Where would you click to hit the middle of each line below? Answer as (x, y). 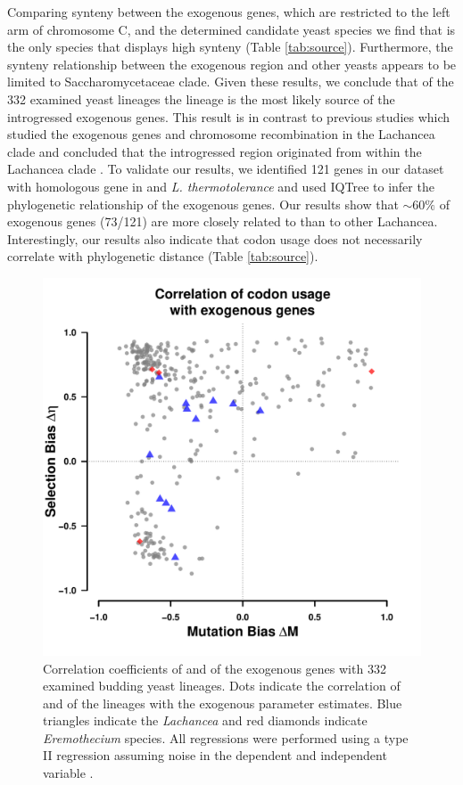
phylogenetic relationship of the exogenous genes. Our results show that (203, 204)
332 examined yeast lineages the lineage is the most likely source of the (201, 98)
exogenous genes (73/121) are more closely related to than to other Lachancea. (223, 221)
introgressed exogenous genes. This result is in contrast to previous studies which (229, 116)
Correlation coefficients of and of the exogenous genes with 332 (215, 668)
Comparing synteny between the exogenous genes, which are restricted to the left (229, 12)
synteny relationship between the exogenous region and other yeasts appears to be (232, 64)
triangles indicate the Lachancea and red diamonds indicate (205, 720)
